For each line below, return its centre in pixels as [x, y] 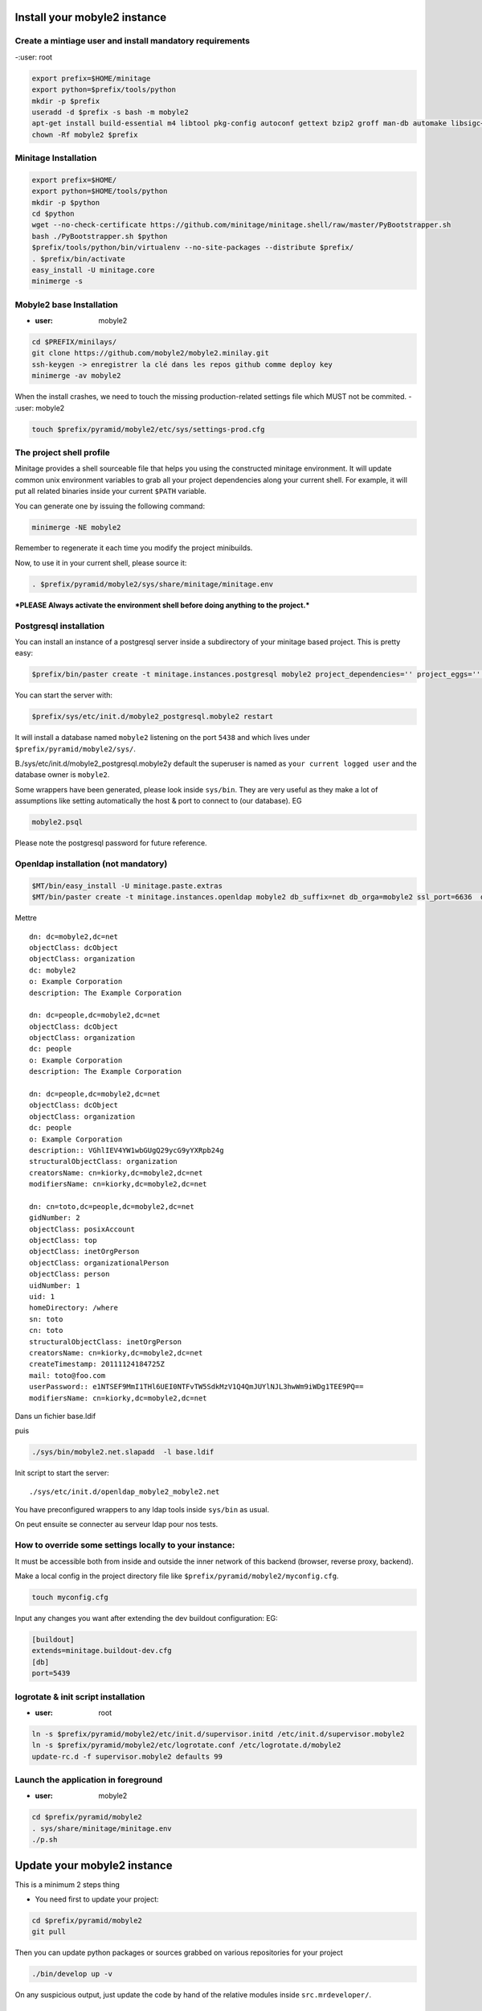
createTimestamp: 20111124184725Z [97, 1364]
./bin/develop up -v [72, 1974]
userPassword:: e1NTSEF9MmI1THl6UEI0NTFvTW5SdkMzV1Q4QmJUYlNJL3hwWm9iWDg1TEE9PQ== [196, 1387]
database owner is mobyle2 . [62, 775]
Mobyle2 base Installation [66, 304]
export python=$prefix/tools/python [104, 90]
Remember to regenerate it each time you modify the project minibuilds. [134, 548]
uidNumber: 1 [55, 1285]
